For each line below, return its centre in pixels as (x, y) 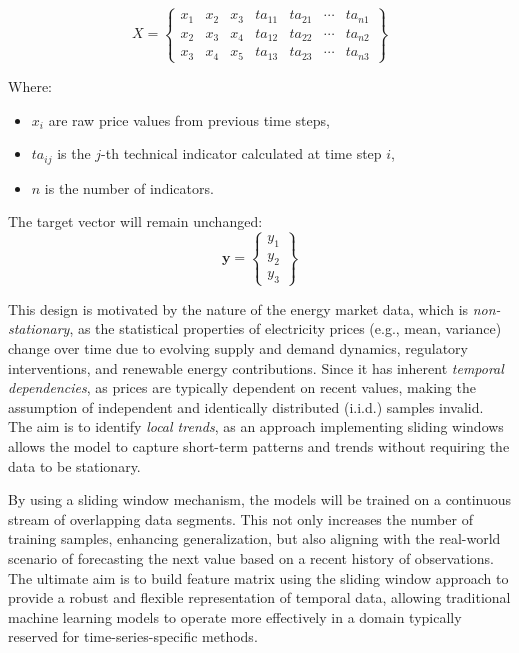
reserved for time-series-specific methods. (133, 636)
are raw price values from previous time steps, (189, 119)
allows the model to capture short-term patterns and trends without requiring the (259, 445)
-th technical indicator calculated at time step (241, 153)
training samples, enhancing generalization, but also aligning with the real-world (254, 538)
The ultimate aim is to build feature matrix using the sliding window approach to (258, 577)
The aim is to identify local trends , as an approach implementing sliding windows (256, 426)
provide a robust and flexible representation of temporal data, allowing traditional (259, 597)
